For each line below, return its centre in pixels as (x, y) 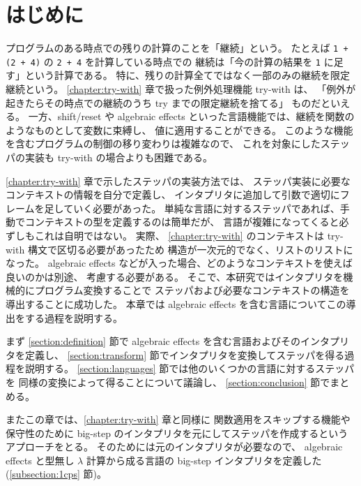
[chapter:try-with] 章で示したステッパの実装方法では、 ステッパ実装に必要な (178, 181)
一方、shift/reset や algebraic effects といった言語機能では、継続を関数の (191, 116)
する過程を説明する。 (74, 317)
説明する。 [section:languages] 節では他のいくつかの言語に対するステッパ (190, 368)
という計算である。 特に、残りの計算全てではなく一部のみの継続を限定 (187, 75)
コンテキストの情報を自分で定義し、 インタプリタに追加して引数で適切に (173, 194)
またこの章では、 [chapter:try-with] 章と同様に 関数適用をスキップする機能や (178, 419)
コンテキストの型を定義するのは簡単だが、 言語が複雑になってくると (182, 222)
